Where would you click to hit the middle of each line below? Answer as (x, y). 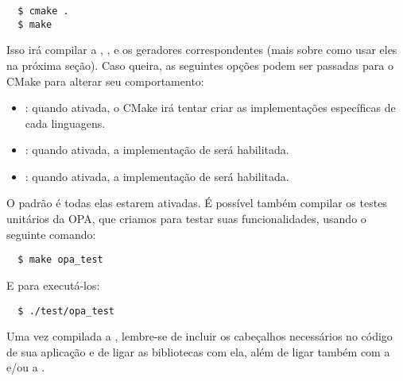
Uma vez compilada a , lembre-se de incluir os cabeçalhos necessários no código (200, 336)
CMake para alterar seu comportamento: (105, 81)
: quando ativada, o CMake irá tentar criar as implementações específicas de (210, 108)
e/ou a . (26, 367)
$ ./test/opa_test (66, 311)
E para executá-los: (53, 285)
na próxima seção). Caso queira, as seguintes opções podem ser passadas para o (200, 65)
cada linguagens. (65, 123)
